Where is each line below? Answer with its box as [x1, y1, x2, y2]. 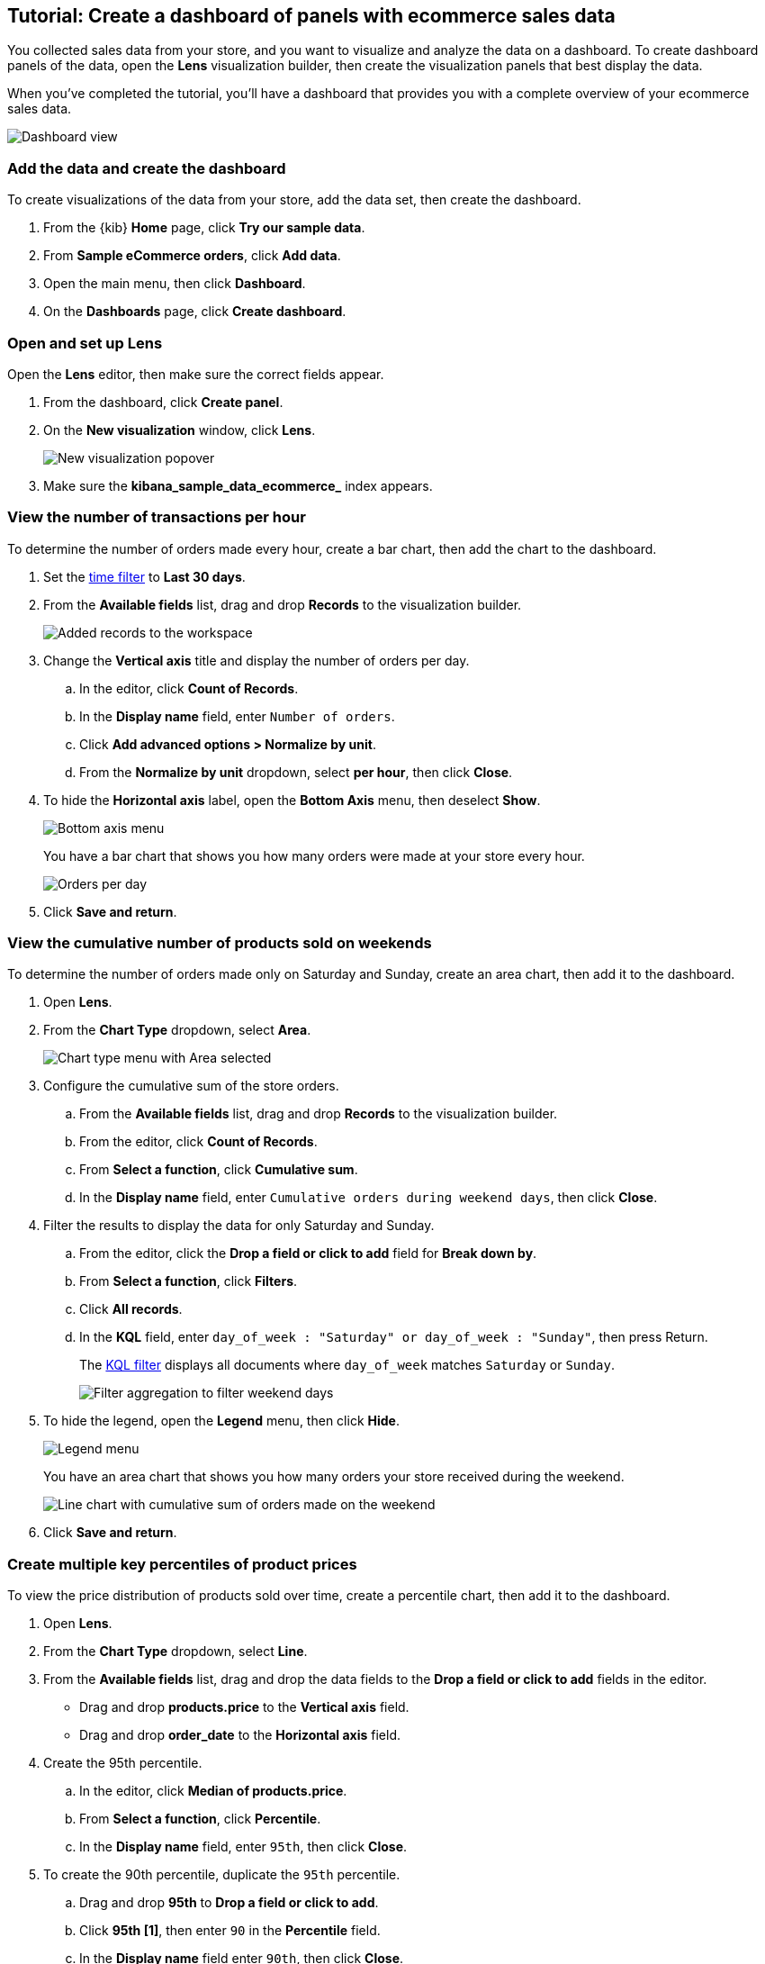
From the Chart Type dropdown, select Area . [43, 1022, 311, 1038]
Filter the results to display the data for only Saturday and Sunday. [43, 1217, 435, 1234]
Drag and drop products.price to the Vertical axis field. [79, 1699, 409, 1715]
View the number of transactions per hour [7, 508, 306, 527]
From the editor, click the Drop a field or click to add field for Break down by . [79, 1245, 537, 1262]
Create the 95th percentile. [43, 1755, 202, 1771]
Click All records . [79, 1301, 183, 1317]
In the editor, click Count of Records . [79, 680, 299, 696]
